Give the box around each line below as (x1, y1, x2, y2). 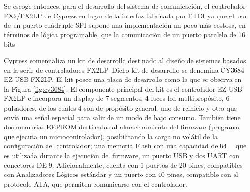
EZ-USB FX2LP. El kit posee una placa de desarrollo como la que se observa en (4, 74, 242, 84)
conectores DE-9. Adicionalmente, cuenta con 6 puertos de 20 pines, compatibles (4, 160, 243, 170)
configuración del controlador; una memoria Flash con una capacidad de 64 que (4, 141, 247, 151)
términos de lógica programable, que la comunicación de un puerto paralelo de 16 (4, 29, 246, 39)
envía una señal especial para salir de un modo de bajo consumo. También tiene (4, 112, 241, 122)
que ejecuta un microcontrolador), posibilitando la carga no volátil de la (4, 131, 218, 141)
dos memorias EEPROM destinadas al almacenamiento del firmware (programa (4, 122, 240, 132)
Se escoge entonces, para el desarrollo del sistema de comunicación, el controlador (4, 1, 246, 11)
